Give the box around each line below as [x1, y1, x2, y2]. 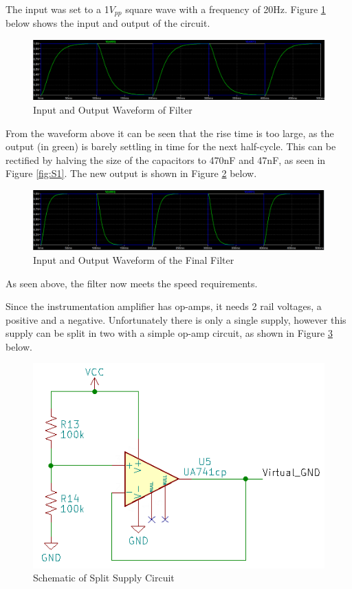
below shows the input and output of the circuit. [5, 16, 210, 30]
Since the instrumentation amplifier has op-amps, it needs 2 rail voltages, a [5, 299, 322, 313]
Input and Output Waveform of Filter [33, 103, 192, 116]
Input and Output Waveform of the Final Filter [33, 252, 234, 267]
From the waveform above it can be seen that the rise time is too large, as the [5, 125, 334, 140]
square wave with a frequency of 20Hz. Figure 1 [125, 2, 326, 16]
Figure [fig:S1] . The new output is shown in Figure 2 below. [5, 166, 257, 180]
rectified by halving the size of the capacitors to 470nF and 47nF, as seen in [5, 152, 326, 167]
